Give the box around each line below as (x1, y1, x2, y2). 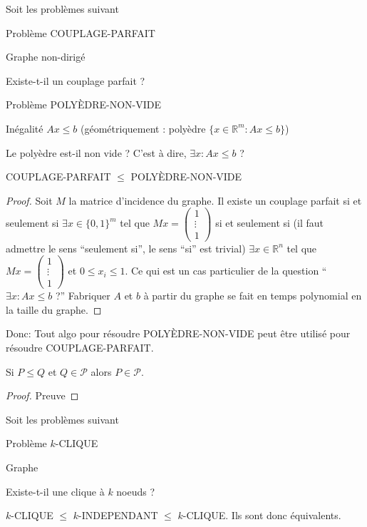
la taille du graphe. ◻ (6, 302, 102, 317)
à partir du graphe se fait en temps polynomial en (143, 288, 362, 303)
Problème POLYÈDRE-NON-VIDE (6, 97, 162, 112)
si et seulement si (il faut (215, 215, 324, 230)
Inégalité (6, 121, 43, 135)
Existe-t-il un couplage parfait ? (6, 73, 145, 88)
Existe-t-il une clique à (6, 483, 105, 498)
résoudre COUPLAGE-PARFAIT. (6, 340, 154, 355)
